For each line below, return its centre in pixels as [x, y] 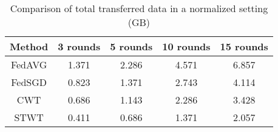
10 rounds [186, 46]
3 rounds [79, 46]
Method [29, 46]
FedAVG [29, 64]
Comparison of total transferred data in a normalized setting [139, 8]
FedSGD [29, 82]
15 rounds [244, 46]
